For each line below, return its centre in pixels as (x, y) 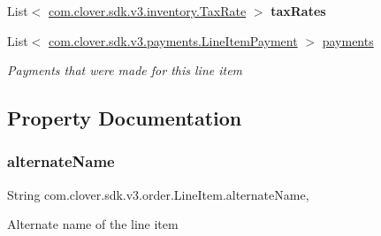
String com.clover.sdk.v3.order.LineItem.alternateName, (158, 194)
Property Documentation (125, 118)
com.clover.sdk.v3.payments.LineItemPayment (173, 40)
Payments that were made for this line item (125, 70)
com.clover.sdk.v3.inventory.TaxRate (147, 11)
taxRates (298, 11)
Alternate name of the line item (93, 224)
